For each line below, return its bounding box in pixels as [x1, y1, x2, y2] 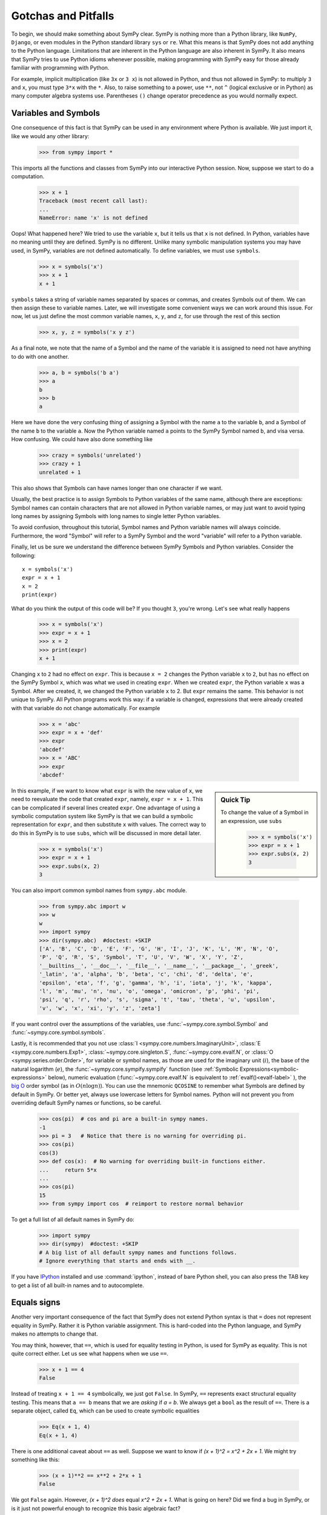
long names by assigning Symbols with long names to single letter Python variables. [11, 512, 221, 519]
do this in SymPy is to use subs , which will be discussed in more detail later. [11, 829, 202, 836]
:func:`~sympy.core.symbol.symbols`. [11, 1029, 106, 1036]
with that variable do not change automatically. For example [11, 704, 160, 711]
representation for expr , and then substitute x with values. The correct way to [11, 821, 206, 828]
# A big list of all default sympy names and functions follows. [39, 1249, 237, 1256]
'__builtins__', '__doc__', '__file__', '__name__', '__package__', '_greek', [39, 962, 279, 969]
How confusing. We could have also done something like [11, 436, 153, 443]
